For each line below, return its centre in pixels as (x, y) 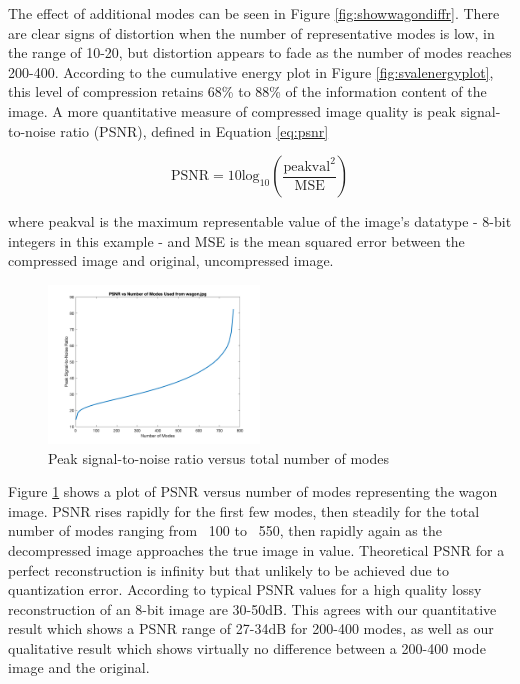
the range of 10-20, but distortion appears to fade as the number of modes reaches (260, 52)
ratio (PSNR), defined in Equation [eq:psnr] (194, 130)
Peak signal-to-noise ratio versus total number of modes (218, 457)
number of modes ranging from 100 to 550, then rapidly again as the (225, 530)
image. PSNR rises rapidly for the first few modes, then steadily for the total (244, 510)
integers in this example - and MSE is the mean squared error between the (236, 240)
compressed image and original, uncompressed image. (171, 260)
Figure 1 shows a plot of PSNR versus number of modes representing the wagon (253, 491)
